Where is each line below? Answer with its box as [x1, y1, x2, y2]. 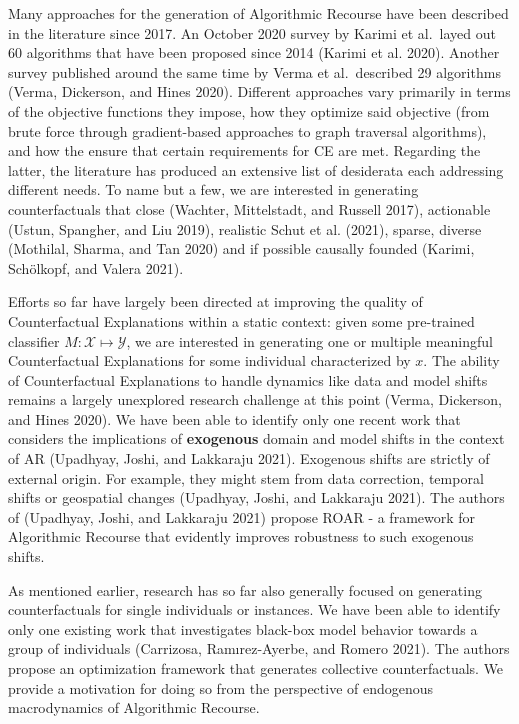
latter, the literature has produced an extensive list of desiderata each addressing [8, 159, 504, 180]
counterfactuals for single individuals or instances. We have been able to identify [8, 599, 501, 620]
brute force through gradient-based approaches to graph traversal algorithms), [8, 120, 487, 141]
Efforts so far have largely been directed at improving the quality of [8, 291, 423, 312]
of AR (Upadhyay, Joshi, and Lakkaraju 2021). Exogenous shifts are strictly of [8, 448, 490, 469]
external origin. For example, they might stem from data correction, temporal [8, 467, 484, 488]
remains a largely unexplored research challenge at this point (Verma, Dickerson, [8, 389, 502, 410]
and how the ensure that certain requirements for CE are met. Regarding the [8, 140, 481, 161]
